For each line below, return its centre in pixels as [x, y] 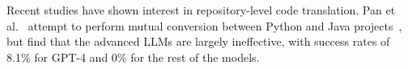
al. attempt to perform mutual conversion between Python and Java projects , [204, 25]
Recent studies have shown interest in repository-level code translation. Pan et [201, 10]
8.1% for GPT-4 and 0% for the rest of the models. [133, 57]
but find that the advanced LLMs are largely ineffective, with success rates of [198, 41]
